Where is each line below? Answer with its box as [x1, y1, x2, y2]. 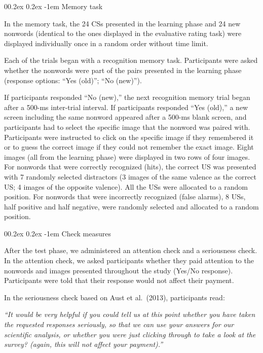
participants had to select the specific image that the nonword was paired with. [4, 121, 250, 132]
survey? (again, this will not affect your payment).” [4, 339, 163, 349]
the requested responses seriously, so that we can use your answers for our [4, 319, 234, 330]
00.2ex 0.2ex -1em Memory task [4, 1, 103, 11]
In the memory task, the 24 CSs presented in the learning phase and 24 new [4, 18, 241, 28]
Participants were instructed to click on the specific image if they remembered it [4, 131, 254, 142]
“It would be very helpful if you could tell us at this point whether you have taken [4, 309, 255, 320]
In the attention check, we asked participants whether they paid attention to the [4, 255, 254, 266]
